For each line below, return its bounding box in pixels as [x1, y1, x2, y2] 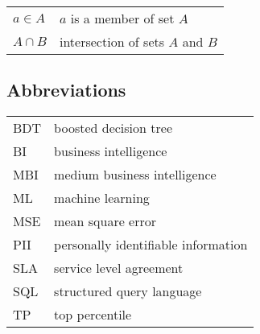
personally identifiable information [54, 235, 248, 254]
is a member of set [70, 9, 175, 27]
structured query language [54, 282, 202, 301]
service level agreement [54, 258, 184, 278]
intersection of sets [59, 32, 165, 51]
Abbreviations [6, 77, 126, 102]
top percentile [54, 305, 132, 324]
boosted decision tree [54, 118, 172, 138]
